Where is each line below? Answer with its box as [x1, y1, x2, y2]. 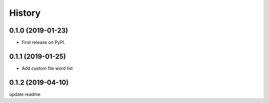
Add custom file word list [21, 65, 73, 71]
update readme [9, 91, 41, 97]
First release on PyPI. [21, 40, 66, 46]
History [9, 7, 41, 18]
